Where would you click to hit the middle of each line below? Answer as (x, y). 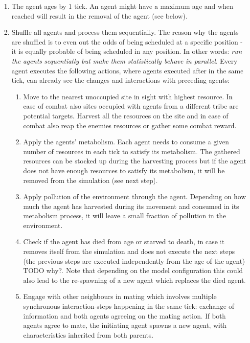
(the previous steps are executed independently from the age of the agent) (134, 261)
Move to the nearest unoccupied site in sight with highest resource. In (128, 96)
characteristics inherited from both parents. (88, 334)
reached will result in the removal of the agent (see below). (99, 15)
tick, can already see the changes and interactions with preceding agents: (121, 80)
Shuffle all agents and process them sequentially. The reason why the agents (125, 32)
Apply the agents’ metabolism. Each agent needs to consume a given (126, 142)
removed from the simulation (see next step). (91, 180)
